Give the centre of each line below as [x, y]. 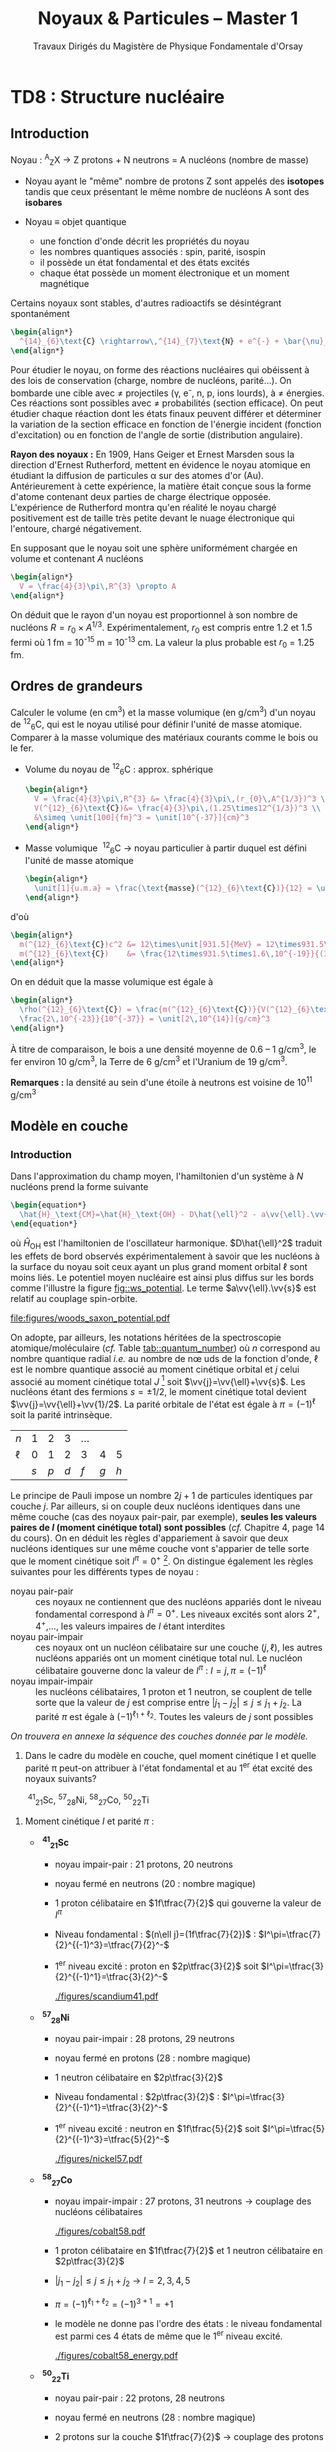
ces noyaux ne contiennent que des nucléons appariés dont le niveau [178, 1601]
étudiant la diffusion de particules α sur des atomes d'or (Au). [137, 476]
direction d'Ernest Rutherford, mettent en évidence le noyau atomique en [160, 465]
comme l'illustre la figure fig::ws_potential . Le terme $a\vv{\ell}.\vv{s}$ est [163, 1288]
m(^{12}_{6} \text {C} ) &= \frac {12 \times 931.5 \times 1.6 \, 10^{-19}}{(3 [174, 953]
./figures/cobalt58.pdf [100, 2231]
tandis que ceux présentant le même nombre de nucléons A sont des [167, 192]
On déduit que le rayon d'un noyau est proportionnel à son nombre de [154, 615]
